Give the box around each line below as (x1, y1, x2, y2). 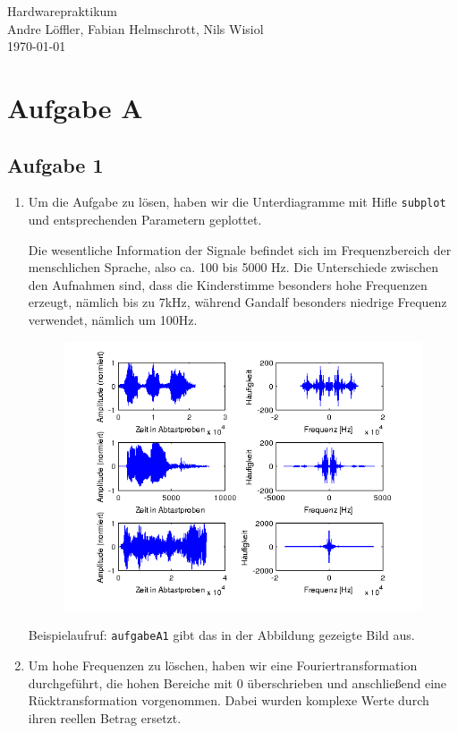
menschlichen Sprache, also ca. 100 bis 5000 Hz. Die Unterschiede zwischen (28, 258, 439, 277)
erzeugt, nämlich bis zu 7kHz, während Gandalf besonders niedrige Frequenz (28, 293, 447, 311)
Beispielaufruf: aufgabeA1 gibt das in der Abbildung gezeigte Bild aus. (28, 626, 415, 644)
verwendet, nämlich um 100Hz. (28, 310, 198, 328)
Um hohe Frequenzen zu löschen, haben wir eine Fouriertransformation (28, 655, 418, 674)
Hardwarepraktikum (7, 2, 118, 20)
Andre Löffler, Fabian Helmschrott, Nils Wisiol (7, 19, 264, 38)
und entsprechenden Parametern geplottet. (28, 210, 262, 229)
